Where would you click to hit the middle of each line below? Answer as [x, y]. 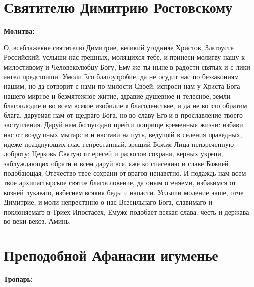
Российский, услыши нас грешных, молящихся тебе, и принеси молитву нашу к [124, 57]
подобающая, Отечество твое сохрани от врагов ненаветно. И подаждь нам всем [125, 173]
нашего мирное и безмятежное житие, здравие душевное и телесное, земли [117, 95]
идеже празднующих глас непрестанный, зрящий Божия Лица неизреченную [119, 144]
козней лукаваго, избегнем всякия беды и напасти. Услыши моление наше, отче [124, 192]
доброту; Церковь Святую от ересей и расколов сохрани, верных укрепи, [114, 154]
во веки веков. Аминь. [38, 221]
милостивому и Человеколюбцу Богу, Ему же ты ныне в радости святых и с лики [127, 66]
